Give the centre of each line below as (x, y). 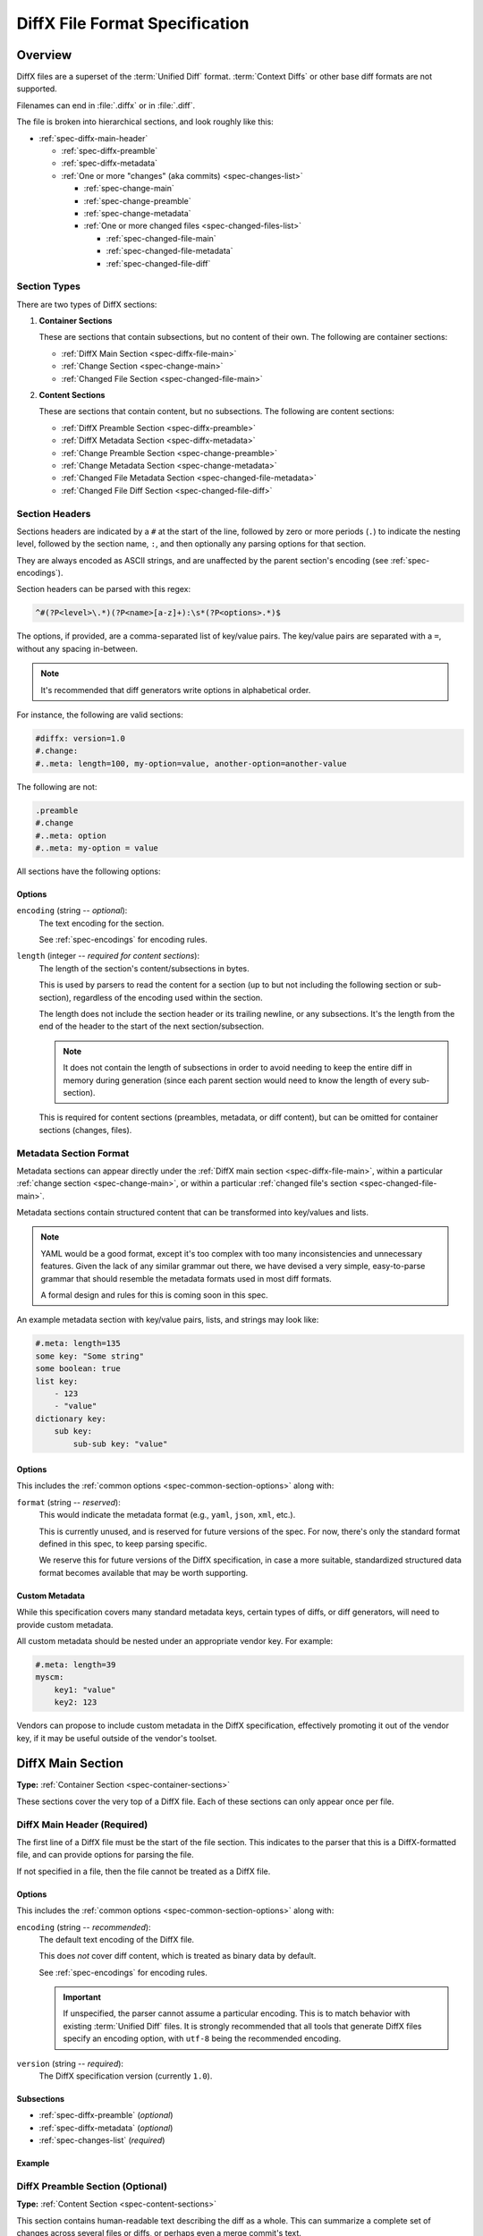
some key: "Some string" (90, 1356)
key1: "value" (85, 1690)
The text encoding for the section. (102, 923)
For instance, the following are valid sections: (100, 715)
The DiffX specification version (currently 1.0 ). (126, 2076)
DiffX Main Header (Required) (82, 1825)
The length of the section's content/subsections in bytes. (144, 968)
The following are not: (57, 786)
